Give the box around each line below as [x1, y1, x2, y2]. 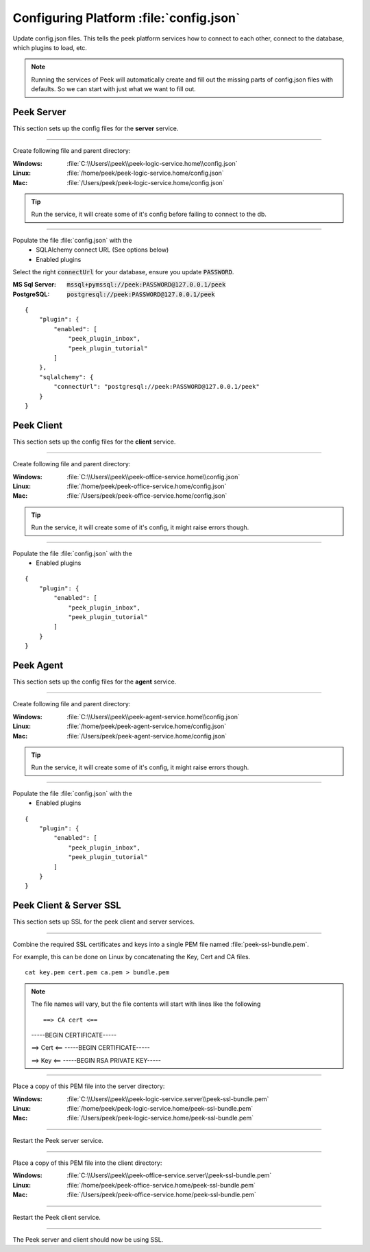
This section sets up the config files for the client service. [12, 437, 176, 446]
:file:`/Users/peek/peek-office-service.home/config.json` [66, 492, 227, 500]
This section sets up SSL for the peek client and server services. [12, 917, 195, 926]
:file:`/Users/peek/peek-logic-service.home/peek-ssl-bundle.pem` [66, 1114, 254, 1122]
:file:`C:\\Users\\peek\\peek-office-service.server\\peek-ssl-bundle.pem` [66, 1171, 272, 1179]
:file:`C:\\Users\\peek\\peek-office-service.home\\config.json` [66, 472, 241, 481]
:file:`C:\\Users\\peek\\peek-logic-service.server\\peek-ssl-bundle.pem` [66, 1094, 269, 1103]
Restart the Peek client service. [12, 1213, 101, 1221]
